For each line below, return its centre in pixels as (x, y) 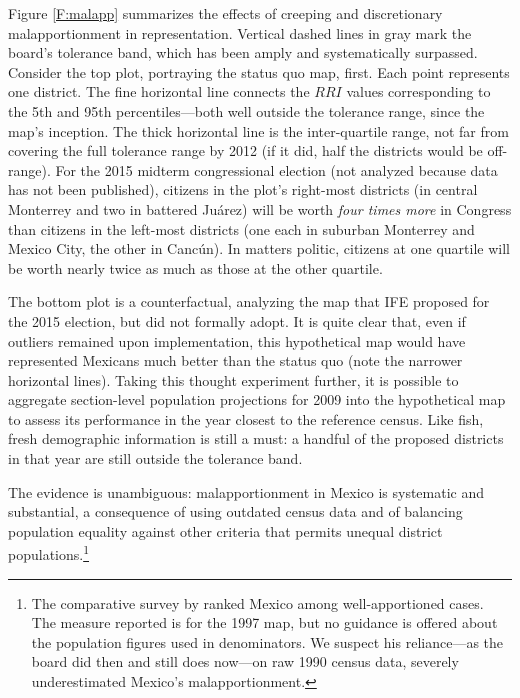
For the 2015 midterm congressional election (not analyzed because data (276, 169)
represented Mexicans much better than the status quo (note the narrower (235, 360)
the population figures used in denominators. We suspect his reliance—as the (267, 641)
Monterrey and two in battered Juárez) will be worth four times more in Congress (260, 208)
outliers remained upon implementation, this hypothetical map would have (237, 340)
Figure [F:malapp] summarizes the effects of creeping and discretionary (225, 13)
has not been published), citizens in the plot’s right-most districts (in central (243, 189)
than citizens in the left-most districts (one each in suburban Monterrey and (241, 228)
